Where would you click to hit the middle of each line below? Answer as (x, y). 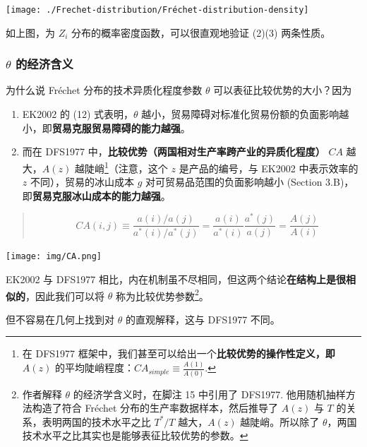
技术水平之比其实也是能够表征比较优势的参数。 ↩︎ (135, 435)
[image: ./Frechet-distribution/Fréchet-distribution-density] (157, 10)
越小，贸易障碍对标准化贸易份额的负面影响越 (245, 114)
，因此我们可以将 (65, 296)
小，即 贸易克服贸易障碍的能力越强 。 (106, 127)
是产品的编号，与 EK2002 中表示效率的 (269, 168)
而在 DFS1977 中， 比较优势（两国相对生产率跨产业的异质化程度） (174, 151)
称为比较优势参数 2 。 (162, 294)
